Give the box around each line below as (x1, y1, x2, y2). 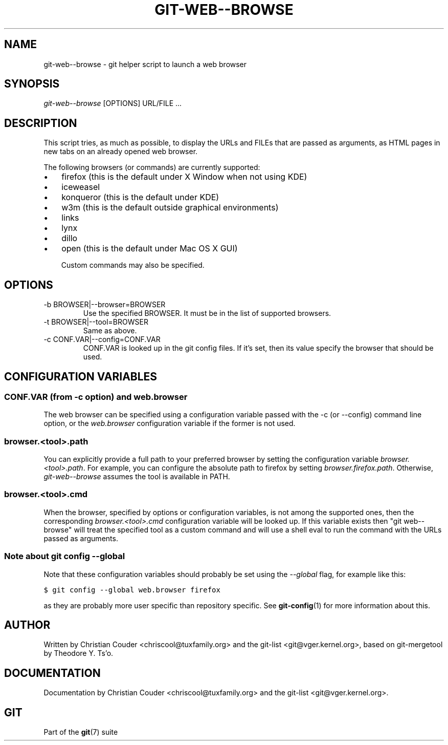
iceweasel (61, 182, 100, 193)
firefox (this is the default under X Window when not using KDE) (61, 172, 307, 182)
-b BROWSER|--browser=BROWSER (43, 300, 166, 309)
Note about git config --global (4, 551, 125, 562)
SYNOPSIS (4, 77, 60, 91)
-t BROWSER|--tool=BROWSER (43, 317, 148, 327)
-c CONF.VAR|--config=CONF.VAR (43, 335, 161, 344)
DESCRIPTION (4, 116, 77, 130)
